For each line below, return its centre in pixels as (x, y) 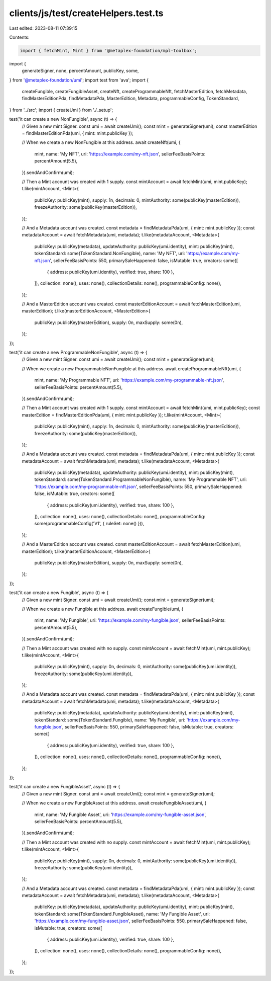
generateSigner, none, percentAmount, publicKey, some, (80, 71)
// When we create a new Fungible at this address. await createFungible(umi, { (103, 609)
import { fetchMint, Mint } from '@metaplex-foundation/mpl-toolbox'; (109, 51)
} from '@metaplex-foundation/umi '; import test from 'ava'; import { (79, 80)
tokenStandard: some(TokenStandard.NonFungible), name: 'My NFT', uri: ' (111, 254)
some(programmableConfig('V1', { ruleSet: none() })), (89, 524)
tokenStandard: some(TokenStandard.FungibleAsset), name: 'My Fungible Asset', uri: (122, 914)
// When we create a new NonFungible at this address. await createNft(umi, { (101, 142)
